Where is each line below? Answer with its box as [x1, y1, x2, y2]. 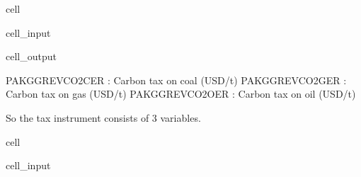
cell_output [6, 49, 57, 64]
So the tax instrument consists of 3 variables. [6, 110, 201, 125]
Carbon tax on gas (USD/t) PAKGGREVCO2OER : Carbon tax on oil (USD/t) [6, 86, 356, 101]
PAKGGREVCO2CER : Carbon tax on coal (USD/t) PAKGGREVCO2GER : [6, 72, 347, 87]
